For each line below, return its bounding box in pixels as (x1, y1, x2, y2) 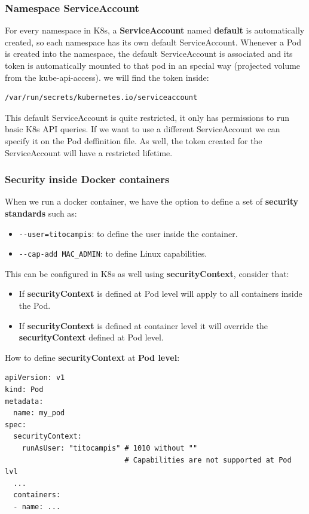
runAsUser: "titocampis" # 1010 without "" (22, 444, 198, 452)
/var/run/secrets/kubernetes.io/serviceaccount (5, 93, 198, 102)
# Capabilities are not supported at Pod (124, 455, 292, 464)
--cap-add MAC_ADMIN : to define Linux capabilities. (19, 247, 207, 260)
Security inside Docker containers (5, 172, 170, 187)
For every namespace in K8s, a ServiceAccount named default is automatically (5, 24, 305, 37)
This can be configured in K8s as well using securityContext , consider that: (5, 267, 289, 279)
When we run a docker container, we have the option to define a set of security (5, 195, 298, 208)
